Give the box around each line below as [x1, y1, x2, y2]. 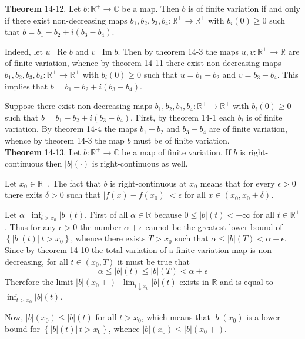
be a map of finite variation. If [122, 145, 231, 158]
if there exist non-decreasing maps [5, 14, 128, 26]
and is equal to [220, 275, 273, 288]
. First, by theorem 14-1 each [130, 111, 235, 123]
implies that [5, 79, 48, 92]
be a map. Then [122, 2, 179, 14]
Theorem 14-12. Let [5, 2, 81, 14]
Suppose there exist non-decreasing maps [5, 99, 152, 112]
